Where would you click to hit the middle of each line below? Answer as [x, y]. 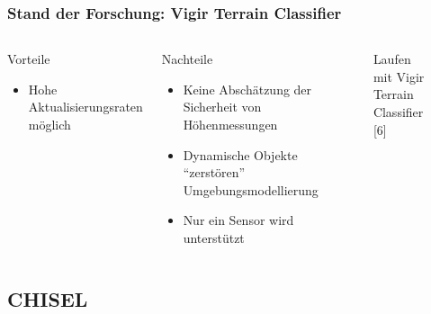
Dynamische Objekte [240, 154]
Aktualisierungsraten [85, 107]
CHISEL [48, 298]
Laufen [392, 59]
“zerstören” [214, 172]
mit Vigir [399, 76]
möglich [49, 124]
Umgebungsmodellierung [251, 189]
